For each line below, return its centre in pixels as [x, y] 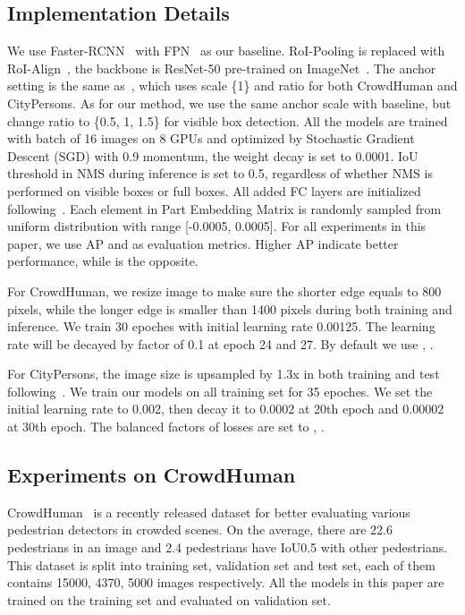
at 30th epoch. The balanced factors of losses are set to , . [166, 427]
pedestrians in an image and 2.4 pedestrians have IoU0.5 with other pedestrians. [228, 547]
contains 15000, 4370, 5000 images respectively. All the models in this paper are [226, 582]
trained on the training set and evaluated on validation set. [169, 599]
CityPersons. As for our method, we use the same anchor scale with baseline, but [229, 102]
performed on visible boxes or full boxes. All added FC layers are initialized [214, 190]
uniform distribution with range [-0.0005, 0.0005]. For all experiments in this [217, 226]
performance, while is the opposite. [103, 261]
